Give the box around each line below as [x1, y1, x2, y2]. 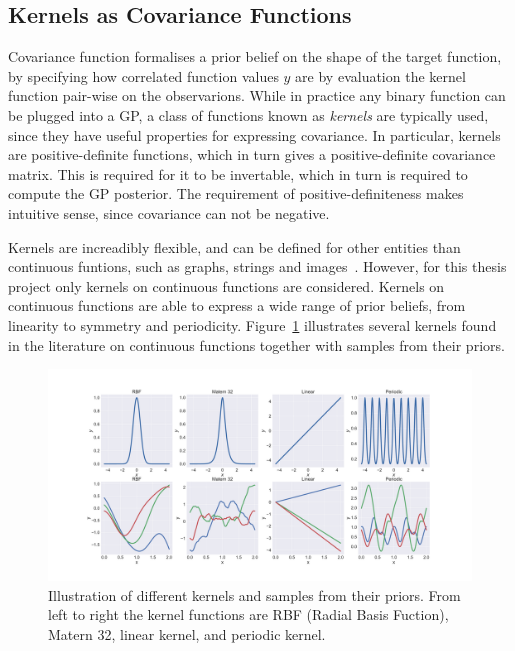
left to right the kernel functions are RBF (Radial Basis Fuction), [48, 604, 449, 625]
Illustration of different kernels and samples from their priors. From [48, 584, 461, 605]
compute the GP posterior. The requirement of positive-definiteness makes [8, 183, 464, 204]
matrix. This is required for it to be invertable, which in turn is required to [8, 163, 468, 184]
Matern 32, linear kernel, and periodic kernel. [48, 623, 326, 644]
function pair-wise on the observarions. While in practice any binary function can [8, 85, 506, 106]
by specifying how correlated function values [8, 65, 279, 86]
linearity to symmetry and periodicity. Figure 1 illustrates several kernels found [8, 314, 497, 335]
